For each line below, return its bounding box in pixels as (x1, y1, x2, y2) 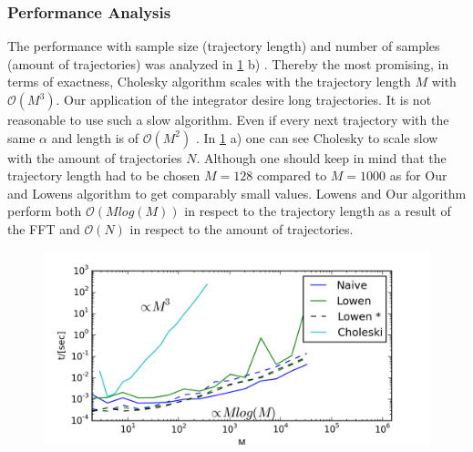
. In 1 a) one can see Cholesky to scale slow (195, 128, 438, 147)
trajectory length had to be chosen (7, 166, 201, 185)
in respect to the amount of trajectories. (129, 219, 354, 238)
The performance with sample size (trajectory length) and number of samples (7, 36, 440, 56)
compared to (256, 166, 327, 185)
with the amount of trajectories (7, 148, 182, 167)
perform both (7, 201, 82, 221)
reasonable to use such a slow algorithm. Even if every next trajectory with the (7, 110, 449, 128)
